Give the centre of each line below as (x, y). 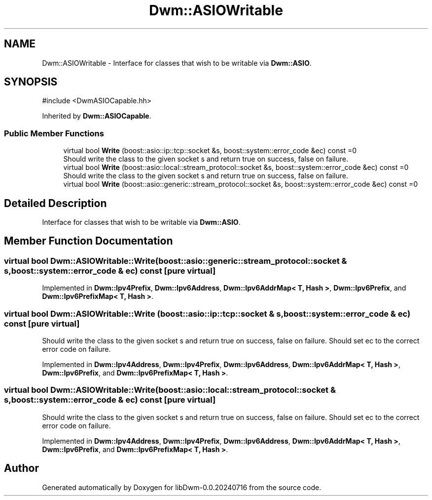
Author (21, 468)
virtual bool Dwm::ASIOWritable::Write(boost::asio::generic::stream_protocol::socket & (176, 261)
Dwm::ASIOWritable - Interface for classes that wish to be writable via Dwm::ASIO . (177, 63)
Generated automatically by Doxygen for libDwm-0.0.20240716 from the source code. (182, 487)
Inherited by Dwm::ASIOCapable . (97, 116)
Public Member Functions (54, 133)
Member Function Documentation (89, 241)
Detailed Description (55, 203)
